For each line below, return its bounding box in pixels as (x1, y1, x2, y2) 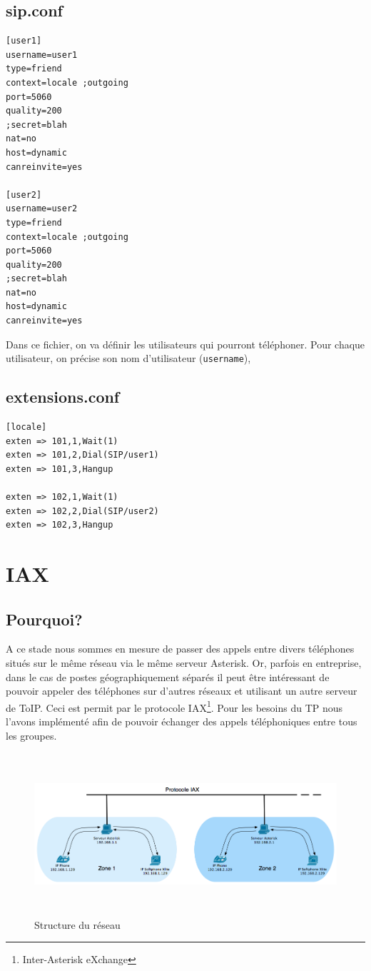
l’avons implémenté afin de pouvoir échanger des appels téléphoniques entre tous (6, 714, 357, 729)
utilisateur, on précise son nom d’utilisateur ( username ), (6, 351, 251, 366)
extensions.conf (6, 386, 120, 408)
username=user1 (6, 49, 78, 60)
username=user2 (6, 203, 78, 214)
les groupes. (6, 728, 57, 743)
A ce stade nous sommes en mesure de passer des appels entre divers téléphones (6, 641, 355, 656)
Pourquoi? (6, 608, 83, 630)
